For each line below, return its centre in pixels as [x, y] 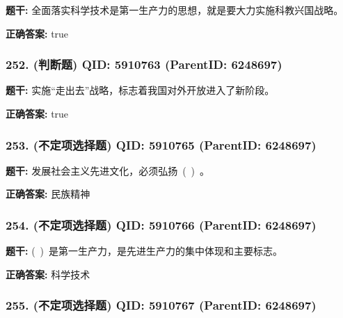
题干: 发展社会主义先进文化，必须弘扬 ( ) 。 [108, 170]
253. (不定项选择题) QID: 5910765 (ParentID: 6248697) [161, 144]
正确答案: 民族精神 [48, 194]
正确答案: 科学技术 [48, 274]
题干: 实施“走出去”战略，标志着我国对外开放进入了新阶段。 [140, 90]
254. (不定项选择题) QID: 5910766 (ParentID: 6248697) [161, 224]
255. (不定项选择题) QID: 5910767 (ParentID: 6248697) [161, 305]
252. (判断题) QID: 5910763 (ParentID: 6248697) [144, 64]
